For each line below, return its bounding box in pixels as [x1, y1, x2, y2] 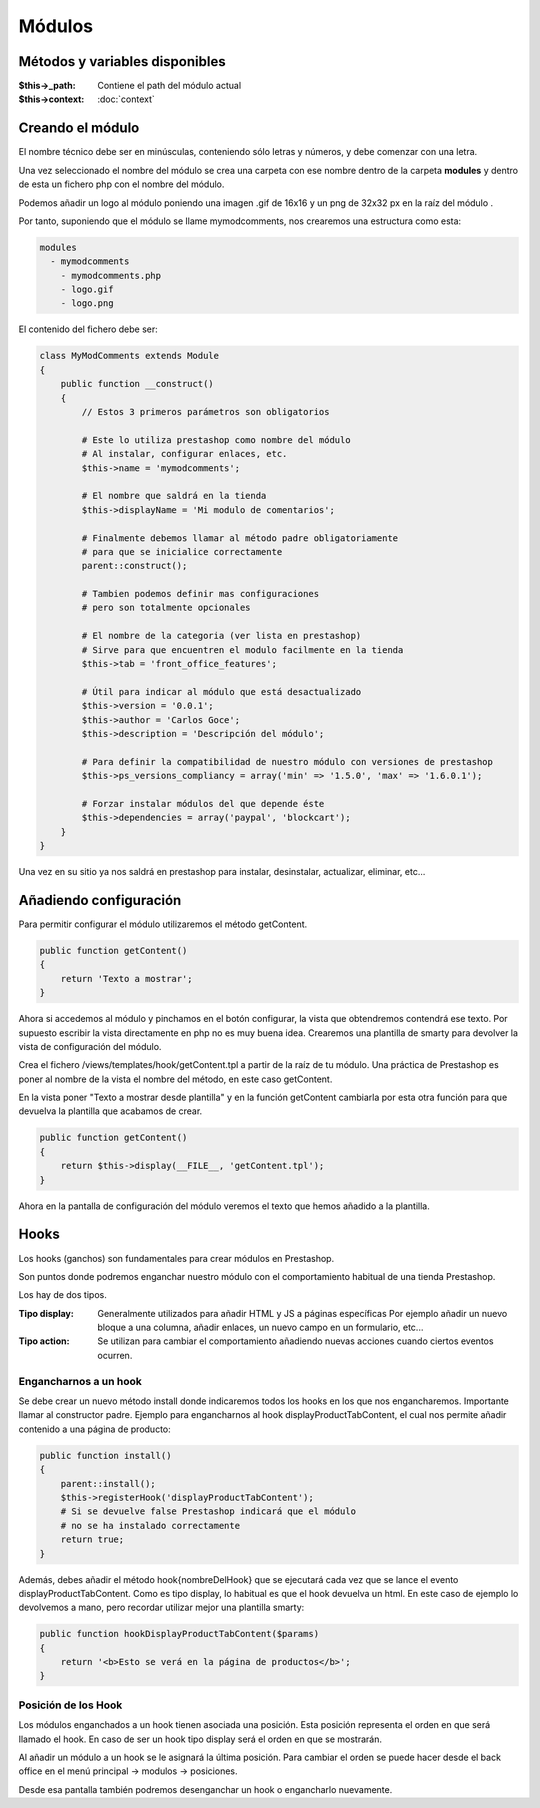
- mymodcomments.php [60, 270, 162, 281]
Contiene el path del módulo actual [97, 80, 242, 92]
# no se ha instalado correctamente [60, 1520, 240, 1531]
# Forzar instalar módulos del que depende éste [81, 798, 325, 809]
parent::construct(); [81, 560, 188, 572]
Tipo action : [18, 1335, 70, 1347]
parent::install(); [60, 1478, 157, 1489]
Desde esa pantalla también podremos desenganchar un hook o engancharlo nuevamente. [18, 1783, 393, 1795]
